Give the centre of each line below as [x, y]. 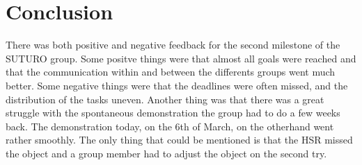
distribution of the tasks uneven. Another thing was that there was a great [165, 99]
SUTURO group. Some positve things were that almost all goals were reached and [181, 58]
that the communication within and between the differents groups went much [171, 72]
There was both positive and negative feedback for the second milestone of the [173, 45]
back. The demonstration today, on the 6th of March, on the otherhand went [170, 126]
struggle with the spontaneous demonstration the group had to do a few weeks [173, 113]
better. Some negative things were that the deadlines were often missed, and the [177, 85]
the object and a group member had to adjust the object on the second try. [166, 153]
